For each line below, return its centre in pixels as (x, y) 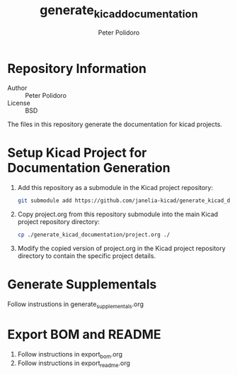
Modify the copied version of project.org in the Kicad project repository (122, 248)
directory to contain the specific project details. (87, 256)
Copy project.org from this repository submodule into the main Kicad (118, 214)
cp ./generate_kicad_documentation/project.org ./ (94, 235)
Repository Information (77, 68)
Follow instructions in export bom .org (70, 355)
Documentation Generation (89, 168)
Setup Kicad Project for (77, 153)
